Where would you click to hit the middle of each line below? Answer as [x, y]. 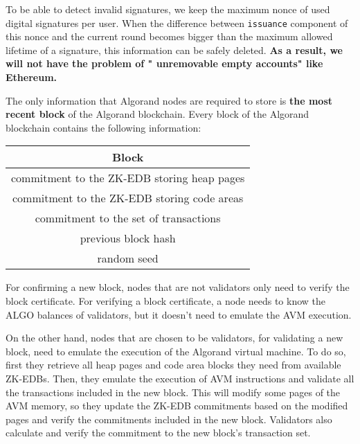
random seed [128, 258]
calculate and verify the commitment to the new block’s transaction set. [158, 433]
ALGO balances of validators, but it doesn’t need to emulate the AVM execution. [179, 314]
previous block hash [128, 238]
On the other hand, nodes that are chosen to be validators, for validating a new [174, 338]
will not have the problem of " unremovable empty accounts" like [164, 63]
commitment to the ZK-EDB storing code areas [128, 198]
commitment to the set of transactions [128, 218]
